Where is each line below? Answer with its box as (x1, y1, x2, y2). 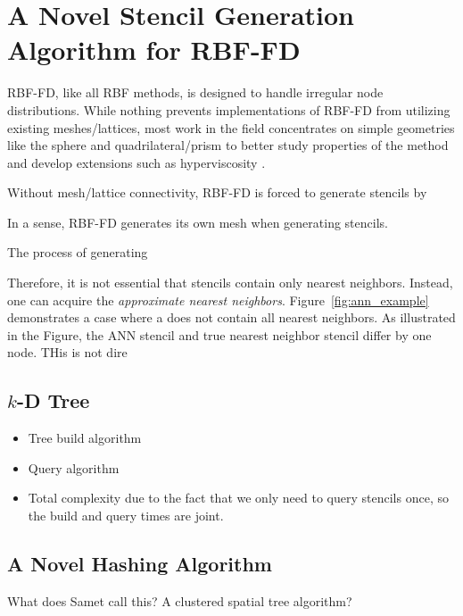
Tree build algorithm (28, 429, 142, 447)
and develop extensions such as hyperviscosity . (7, 153, 266, 171)
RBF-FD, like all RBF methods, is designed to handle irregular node (7, 83, 384, 102)
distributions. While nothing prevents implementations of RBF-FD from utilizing (7, 100, 451, 119)
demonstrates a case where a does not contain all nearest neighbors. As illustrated (7, 308, 456, 327)
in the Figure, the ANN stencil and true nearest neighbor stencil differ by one (7, 325, 432, 344)
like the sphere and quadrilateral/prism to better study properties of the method (7, 136, 449, 154)
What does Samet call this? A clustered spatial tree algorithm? (7, 591, 352, 610)
